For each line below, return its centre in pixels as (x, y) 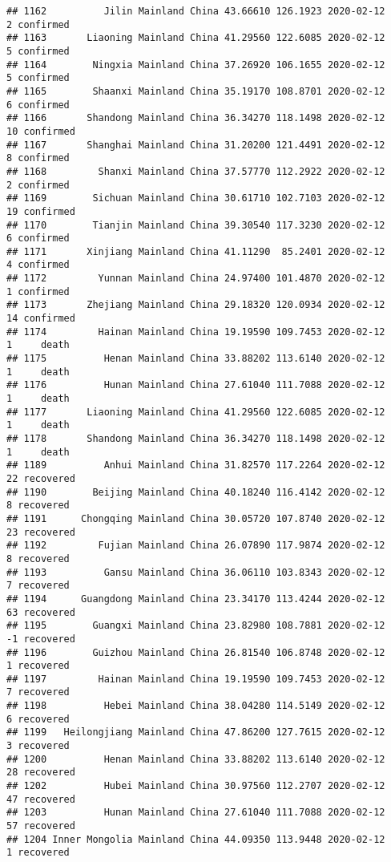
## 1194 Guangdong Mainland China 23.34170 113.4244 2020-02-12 (196, 599)
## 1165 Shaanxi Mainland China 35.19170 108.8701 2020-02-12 (196, 91)
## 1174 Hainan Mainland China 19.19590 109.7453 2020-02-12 (196, 332)
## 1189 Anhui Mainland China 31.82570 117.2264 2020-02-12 (196, 465)
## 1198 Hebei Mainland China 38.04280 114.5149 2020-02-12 (196, 706)
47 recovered (41, 799)
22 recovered (41, 478)
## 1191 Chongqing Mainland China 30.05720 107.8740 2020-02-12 (196, 518)
